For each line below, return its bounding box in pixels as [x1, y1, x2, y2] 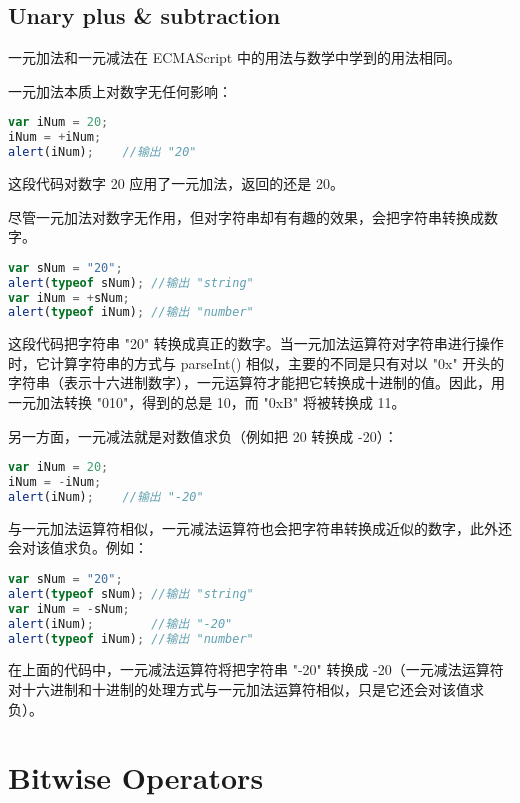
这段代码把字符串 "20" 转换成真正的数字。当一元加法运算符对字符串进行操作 [8, 333, 504, 354]
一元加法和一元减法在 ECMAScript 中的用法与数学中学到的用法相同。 [8, 47, 461, 68]
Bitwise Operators [8, 757, 264, 798]
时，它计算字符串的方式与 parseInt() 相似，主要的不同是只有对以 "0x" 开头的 [8, 352, 505, 373]
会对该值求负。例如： [8, 537, 148, 558]
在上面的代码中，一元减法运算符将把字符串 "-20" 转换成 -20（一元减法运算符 [8, 659, 504, 680]
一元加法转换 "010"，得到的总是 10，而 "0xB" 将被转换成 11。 [8, 392, 406, 413]
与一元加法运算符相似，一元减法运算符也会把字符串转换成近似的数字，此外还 [8, 517, 512, 538]
